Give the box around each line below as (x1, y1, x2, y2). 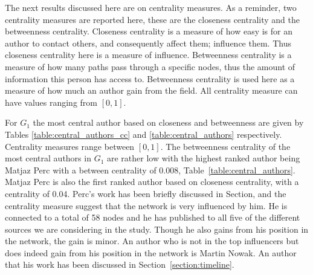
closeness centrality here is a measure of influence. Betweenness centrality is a (5, 48, 292, 61)
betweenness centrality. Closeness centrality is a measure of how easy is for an (5, 25, 292, 37)
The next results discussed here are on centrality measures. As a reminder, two (5, 1, 297, 13)
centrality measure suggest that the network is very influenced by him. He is (5, 199, 288, 212)
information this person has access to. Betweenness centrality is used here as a (5, 72, 295, 85)
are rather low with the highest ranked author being (106, 152, 300, 164)
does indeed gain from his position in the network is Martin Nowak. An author (5, 246, 297, 259)
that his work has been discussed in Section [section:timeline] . (5, 258, 234, 271)
